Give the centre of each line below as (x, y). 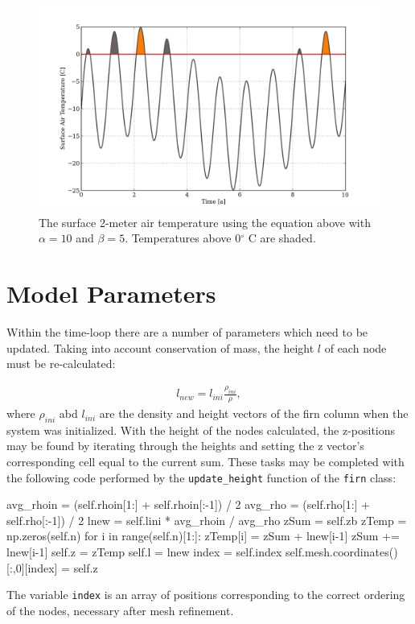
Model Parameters (111, 293)
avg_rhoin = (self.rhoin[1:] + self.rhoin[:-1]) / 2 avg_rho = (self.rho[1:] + (189, 504)
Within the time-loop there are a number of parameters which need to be (187, 332)
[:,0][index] (32, 567)
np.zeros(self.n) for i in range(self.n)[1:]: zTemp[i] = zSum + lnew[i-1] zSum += (203, 536)
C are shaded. (282, 238)
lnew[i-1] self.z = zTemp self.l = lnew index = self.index (144, 552)
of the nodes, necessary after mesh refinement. (120, 610)
